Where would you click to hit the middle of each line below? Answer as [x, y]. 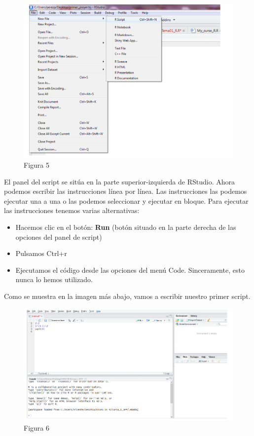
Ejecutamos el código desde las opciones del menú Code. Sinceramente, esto [130, 270]
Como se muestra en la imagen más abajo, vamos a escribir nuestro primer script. [127, 296]
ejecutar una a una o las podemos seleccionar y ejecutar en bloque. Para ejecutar [126, 200]
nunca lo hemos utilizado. [54, 279]
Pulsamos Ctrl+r [41, 253]
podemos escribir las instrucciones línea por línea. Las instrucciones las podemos [126, 191]
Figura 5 [36, 165]
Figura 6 [36, 427]
